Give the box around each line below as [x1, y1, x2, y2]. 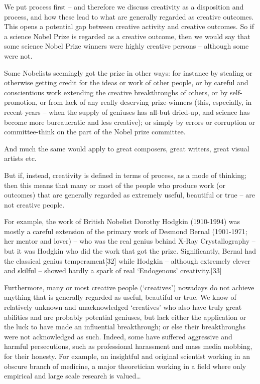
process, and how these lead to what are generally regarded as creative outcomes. [4, 11, 254, 22]
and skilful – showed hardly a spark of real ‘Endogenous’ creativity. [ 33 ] [4, 265, 222, 276]
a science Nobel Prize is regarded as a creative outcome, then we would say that [4, 31, 250, 41]
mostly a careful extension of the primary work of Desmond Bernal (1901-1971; [4, 226, 247, 236]
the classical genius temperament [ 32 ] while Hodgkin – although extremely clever [4, 255, 250, 266]
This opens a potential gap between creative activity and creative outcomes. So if [4, 21, 254, 32]
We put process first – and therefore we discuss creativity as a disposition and [4, 2, 244, 12]
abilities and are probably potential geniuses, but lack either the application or [4, 311, 246, 322]
